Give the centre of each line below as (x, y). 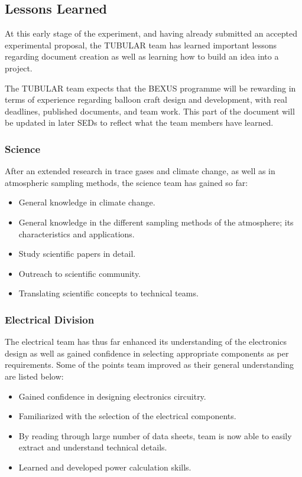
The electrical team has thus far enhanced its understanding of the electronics (146, 342)
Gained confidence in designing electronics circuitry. (112, 396)
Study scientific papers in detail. (77, 254)
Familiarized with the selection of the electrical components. (127, 416)
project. (19, 68)
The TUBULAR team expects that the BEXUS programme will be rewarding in (150, 88)
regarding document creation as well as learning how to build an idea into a (142, 56)
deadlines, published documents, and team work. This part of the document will (150, 111)
